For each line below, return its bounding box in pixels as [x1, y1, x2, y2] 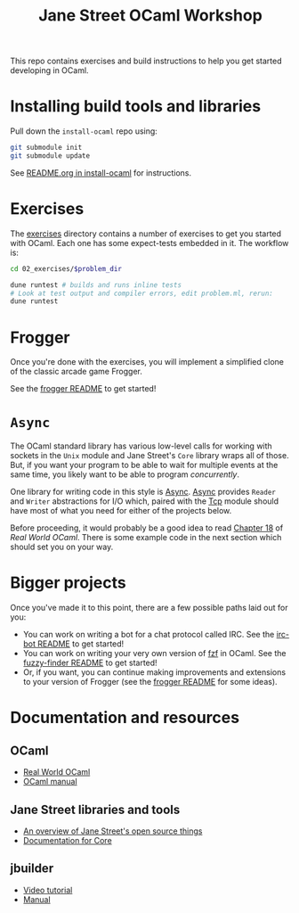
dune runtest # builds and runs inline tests [10, 280, 182, 290]
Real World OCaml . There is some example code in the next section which [10, 532, 282, 543]
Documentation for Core [22, 835, 112, 845]
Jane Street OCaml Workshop [37, 5, 263, 26]
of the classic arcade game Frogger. [10, 366, 143, 377]
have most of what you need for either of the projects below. [10, 506, 232, 516]
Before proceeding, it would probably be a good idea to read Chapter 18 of [10, 522, 284, 533]
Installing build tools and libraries [10, 96, 262, 117]
